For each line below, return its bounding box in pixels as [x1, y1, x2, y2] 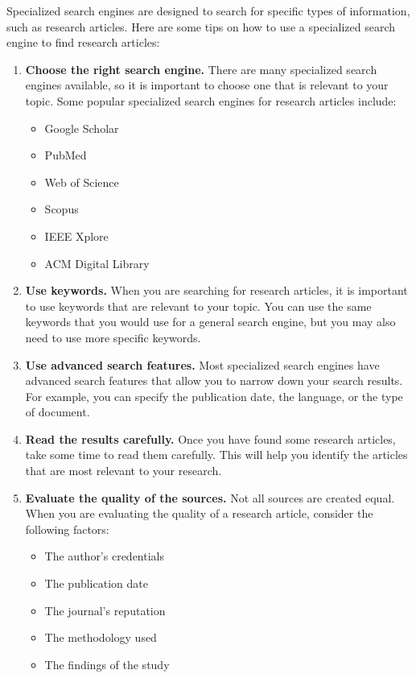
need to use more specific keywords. [25, 329, 201, 345]
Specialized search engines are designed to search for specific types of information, [6, 2, 410, 19]
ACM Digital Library [44, 254, 150, 271]
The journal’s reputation [44, 602, 166, 618]
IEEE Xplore [44, 227, 109, 244]
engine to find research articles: [6, 34, 160, 51]
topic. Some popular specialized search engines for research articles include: [25, 92, 397, 109]
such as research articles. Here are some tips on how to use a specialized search [6, 18, 396, 35]
